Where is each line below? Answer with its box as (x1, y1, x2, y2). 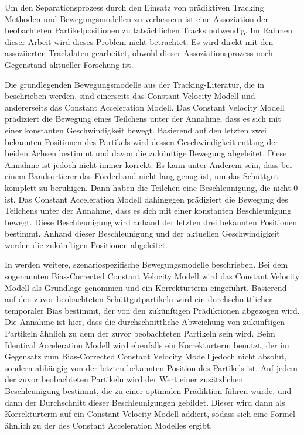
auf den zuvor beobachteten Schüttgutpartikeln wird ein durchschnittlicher (5, 293, 272, 305)
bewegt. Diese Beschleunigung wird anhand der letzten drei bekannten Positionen (5, 215, 298, 228)
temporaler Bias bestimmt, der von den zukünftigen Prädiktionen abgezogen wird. (5, 304, 300, 316)
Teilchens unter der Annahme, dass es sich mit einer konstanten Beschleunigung (5, 204, 292, 217)
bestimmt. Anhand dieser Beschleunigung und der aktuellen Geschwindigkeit (5, 227, 280, 239)
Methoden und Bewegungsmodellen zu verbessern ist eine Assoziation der (5, 12, 268, 25)
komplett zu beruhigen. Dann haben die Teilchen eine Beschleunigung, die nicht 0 (5, 181, 298, 193)
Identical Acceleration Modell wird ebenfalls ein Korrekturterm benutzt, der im (5, 338, 289, 351)
